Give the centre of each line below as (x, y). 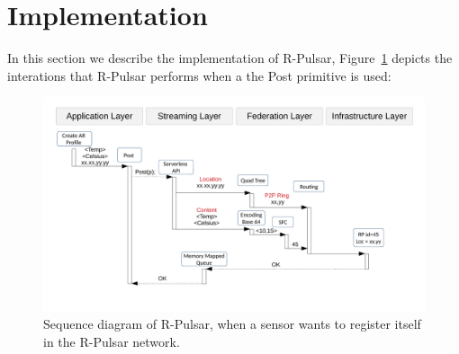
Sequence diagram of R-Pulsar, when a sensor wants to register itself (232, 324)
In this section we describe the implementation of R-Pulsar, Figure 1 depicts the (230, 58)
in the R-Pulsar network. (112, 341)
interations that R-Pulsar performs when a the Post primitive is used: (199, 75)
